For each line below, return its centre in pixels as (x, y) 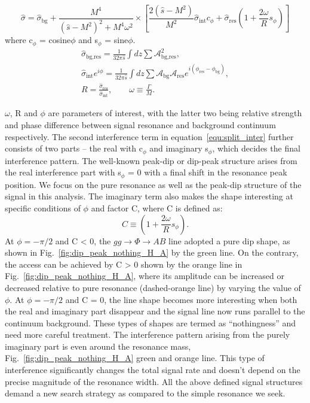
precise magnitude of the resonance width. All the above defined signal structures (154, 381)
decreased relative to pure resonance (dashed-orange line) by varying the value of (153, 287)
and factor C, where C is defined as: (157, 207)
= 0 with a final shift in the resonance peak (207, 172)
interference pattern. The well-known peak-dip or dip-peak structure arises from (151, 160)
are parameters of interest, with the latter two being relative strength (175, 113)
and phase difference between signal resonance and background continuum (140, 125)
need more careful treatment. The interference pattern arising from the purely (148, 334)
